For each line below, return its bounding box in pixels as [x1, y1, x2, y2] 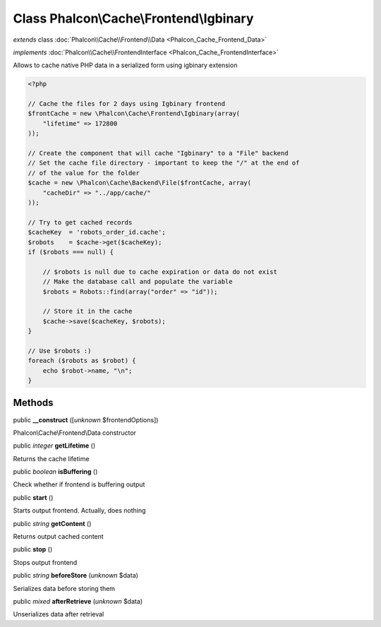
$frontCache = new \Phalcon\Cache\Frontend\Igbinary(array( [28, 109, 241, 118]
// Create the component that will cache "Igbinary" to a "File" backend [28, 149, 289, 157]
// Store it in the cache [42, 307, 133, 316]
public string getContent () [13, 519, 92, 527]
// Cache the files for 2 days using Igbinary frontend [28, 100, 226, 108]
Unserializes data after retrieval [13, 610, 104, 619]
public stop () [13, 545, 53, 554]
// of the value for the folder [28, 169, 140, 177]
